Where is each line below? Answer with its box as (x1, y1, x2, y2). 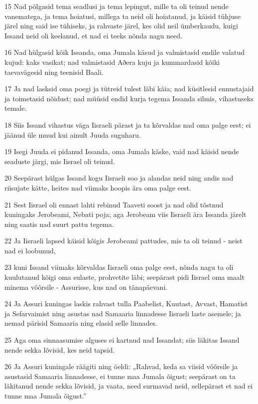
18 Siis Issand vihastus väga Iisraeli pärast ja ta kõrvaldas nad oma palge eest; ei (4, 119, 251, 130)
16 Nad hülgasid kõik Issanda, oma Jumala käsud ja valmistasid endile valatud (4, 47, 245, 57)
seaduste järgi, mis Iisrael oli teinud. (4, 156, 115, 166)
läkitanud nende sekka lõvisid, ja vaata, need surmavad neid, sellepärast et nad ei (4, 381, 253, 391)
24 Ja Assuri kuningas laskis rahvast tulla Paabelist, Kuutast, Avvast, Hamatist (4, 298, 248, 309)
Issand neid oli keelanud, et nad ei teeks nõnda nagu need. (4, 30, 182, 40)
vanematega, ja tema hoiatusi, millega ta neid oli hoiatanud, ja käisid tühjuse (4, 10, 241, 21)
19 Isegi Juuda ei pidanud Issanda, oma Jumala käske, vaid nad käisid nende (4, 146, 239, 157)
